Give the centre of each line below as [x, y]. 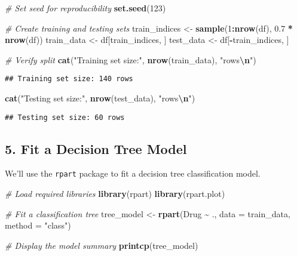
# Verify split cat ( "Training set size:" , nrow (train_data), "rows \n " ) [131, 59]
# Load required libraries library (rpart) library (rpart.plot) [115, 194]
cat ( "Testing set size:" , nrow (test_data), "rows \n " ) [100, 98]
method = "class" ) [38, 225]
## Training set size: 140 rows [69, 79]
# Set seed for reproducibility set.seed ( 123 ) [85, 8]
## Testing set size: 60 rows [65, 117]
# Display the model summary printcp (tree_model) [102, 245]
